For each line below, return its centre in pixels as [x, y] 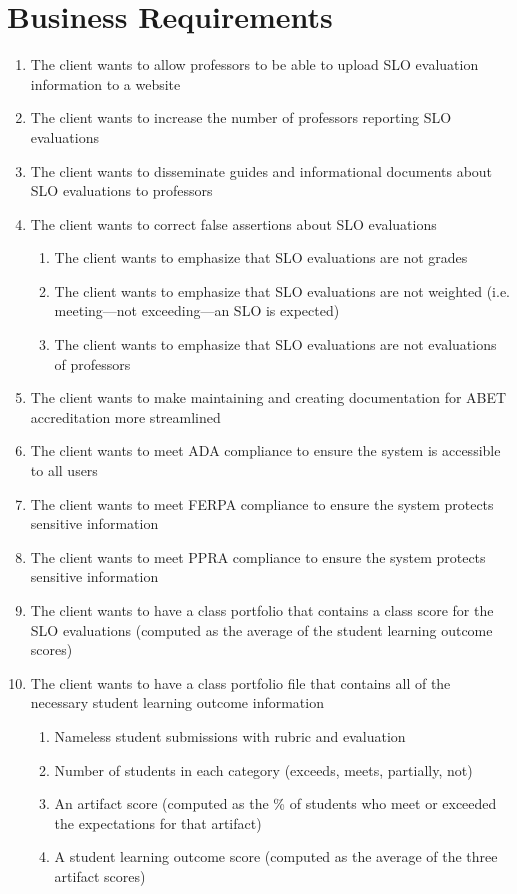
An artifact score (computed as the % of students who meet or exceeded [275, 803]
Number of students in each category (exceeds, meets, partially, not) [263, 769]
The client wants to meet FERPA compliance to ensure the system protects [262, 503]
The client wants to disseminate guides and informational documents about [261, 170]
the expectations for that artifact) [158, 822]
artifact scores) [100, 875]
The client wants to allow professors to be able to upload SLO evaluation [254, 64]
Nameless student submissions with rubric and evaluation [230, 735]
